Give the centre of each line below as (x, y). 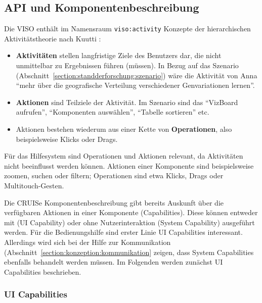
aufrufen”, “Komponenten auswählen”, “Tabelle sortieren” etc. (113, 112)
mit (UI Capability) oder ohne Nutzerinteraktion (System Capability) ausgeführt (129, 222)
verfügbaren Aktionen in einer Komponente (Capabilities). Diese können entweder (131, 212)
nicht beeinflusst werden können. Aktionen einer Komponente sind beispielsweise (129, 165)
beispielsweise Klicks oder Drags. (67, 139)
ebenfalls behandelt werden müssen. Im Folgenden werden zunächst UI (114, 262)
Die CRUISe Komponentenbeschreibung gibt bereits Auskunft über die (114, 202)
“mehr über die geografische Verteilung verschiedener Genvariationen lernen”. (135, 85)
